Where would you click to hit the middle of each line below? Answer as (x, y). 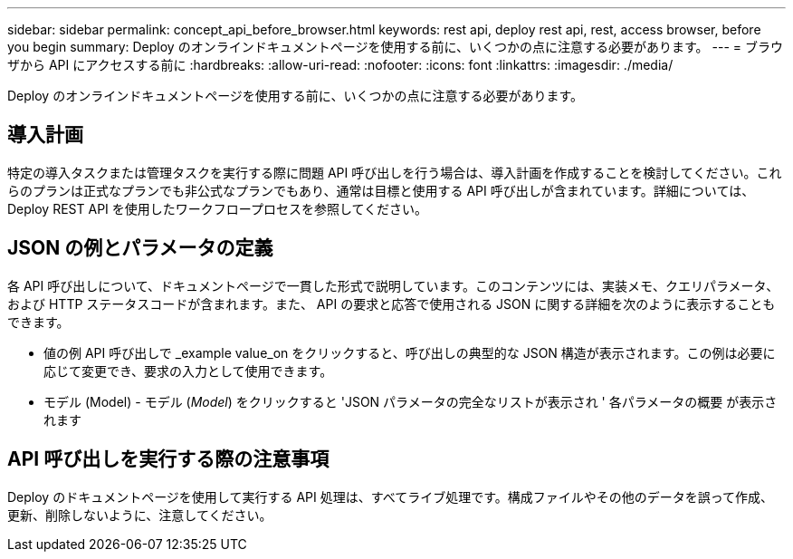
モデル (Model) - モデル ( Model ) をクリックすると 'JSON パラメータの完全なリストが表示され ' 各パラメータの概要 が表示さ (411, 401)
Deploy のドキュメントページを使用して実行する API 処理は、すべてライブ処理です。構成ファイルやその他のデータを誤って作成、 (391, 496)
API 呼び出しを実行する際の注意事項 (168, 459)
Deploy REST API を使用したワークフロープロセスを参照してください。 (218, 208)
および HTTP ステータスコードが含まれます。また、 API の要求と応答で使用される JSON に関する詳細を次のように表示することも (392, 304)
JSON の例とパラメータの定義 (140, 248)
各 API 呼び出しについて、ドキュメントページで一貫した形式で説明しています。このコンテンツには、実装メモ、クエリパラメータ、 (393, 285)
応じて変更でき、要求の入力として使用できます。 (188, 371)
